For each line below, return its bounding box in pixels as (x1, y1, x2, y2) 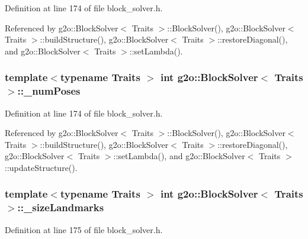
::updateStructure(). (5, 161, 78, 173)
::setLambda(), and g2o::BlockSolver (113, 150, 245, 162)
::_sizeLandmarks (17, 200, 104, 215)
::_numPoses (17, 83, 81, 98)
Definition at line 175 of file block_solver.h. (5, 223, 163, 235)
